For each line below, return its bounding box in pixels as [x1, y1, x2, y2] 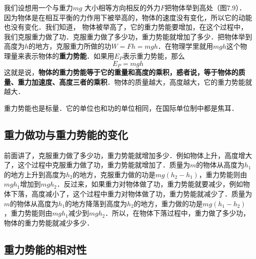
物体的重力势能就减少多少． [4, 217, 94, 227]
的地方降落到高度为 [65, 198, 128, 208]
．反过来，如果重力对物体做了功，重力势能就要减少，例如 [57, 179, 243, 189]
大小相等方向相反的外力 [84, 2, 160, 12]
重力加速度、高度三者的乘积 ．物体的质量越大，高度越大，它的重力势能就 [17, 76, 252, 87]
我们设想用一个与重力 [4, 2, 73, 12]
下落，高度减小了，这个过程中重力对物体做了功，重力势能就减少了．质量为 [10, 188, 252, 198]
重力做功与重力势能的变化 [4, 127, 128, 142]
